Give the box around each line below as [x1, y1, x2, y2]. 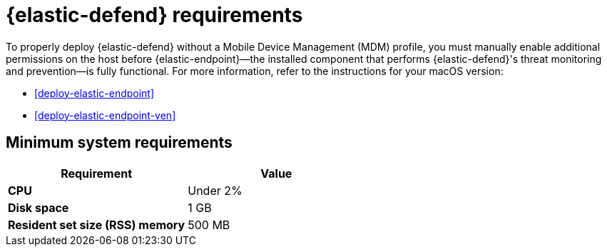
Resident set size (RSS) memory [8, 217, 185, 232]
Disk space [8, 200, 69, 215]
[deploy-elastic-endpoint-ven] [34, 109, 176, 121]
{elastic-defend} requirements [6, 3, 303, 27]
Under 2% [188, 183, 243, 198]
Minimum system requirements [6, 133, 233, 152]
